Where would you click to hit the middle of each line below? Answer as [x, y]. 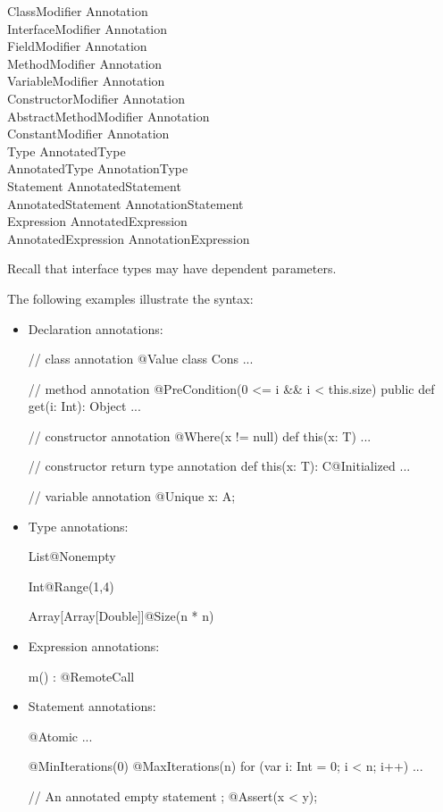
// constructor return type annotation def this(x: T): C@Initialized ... [219, 466]
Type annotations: [78, 526]
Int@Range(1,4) [71, 586]
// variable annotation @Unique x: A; [132, 496]
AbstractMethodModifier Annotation [109, 116]
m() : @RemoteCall [81, 676]
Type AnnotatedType [67, 151]
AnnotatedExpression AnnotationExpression [129, 238]
